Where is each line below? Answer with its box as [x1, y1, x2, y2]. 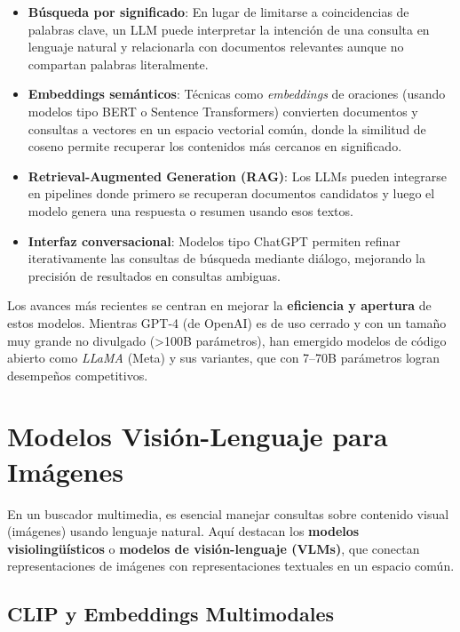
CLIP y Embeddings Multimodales [7, 600, 335, 628]
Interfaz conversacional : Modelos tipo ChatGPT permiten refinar [28, 231, 401, 250]
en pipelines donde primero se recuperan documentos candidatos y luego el [28, 184, 435, 203]
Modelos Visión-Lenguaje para [7, 418, 388, 454]
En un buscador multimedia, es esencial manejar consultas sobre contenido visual [7, 504, 449, 523]
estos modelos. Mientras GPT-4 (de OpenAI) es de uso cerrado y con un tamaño [7, 313, 447, 332]
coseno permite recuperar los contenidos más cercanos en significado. [28, 137, 402, 156]
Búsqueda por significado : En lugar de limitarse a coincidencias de [28, 3, 409, 20]
